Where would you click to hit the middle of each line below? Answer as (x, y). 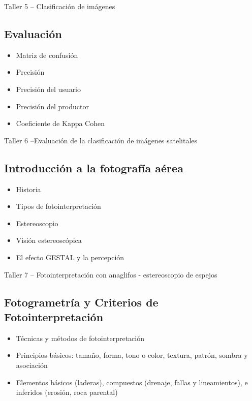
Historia (28, 189)
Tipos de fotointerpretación (58, 206)
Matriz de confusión (47, 55)
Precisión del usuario (49, 89)
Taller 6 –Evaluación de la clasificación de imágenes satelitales (101, 140)
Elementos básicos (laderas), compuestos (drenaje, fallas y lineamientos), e (132, 382)
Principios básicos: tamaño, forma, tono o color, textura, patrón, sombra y (132, 355)
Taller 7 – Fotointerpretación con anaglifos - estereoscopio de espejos (111, 274)
